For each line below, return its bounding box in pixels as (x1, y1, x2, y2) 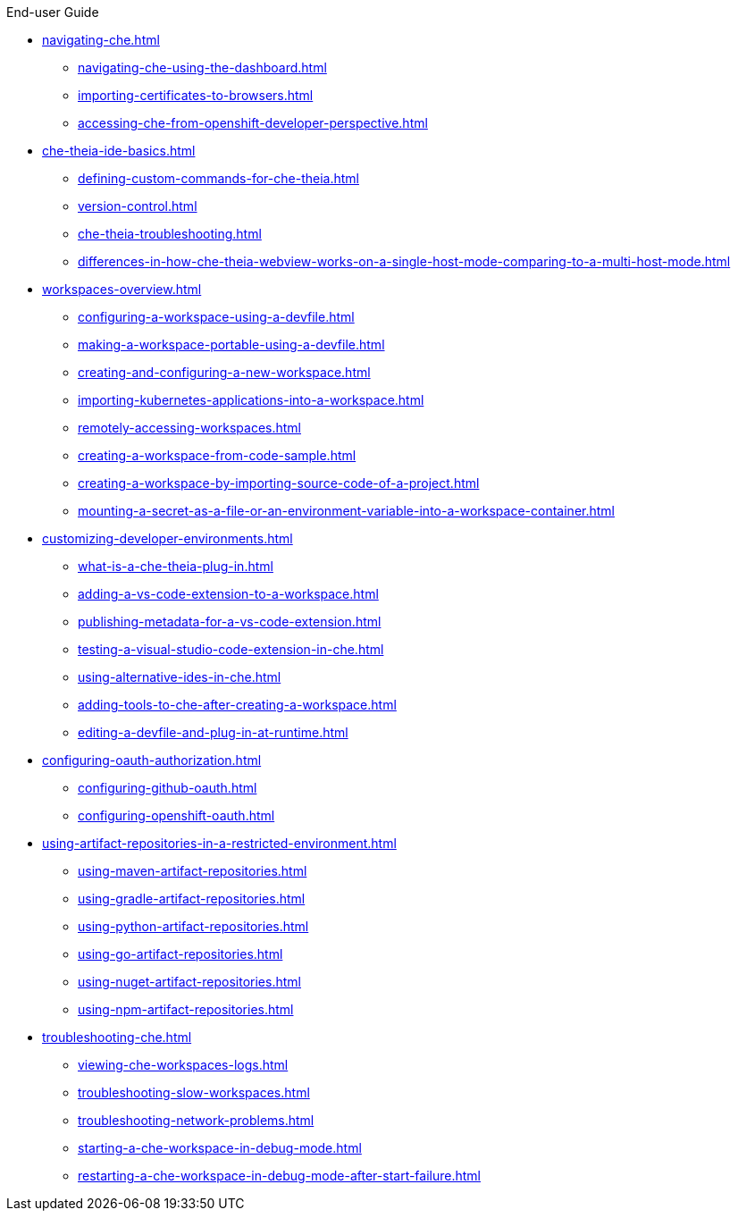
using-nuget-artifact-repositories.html (78, 974, 301, 989)
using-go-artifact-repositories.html (78, 946, 283, 962)
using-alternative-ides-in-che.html (78, 669, 281, 685)
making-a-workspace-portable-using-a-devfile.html (78, 337, 385, 352)
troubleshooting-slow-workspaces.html (78, 1085, 310, 1100)
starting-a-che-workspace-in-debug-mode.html (78, 1140, 362, 1155)
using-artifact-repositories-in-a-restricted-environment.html (42, 836, 397, 851)
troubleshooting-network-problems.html (78, 1113, 314, 1128)
